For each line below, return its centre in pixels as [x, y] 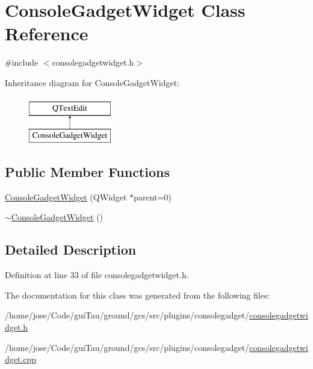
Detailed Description [71, 250]
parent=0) [153, 197]
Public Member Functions [87, 172]
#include [22, 62]
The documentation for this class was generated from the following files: [138, 295]
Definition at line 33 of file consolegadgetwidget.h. [97, 275]
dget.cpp [21, 359]
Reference [47, 33]
